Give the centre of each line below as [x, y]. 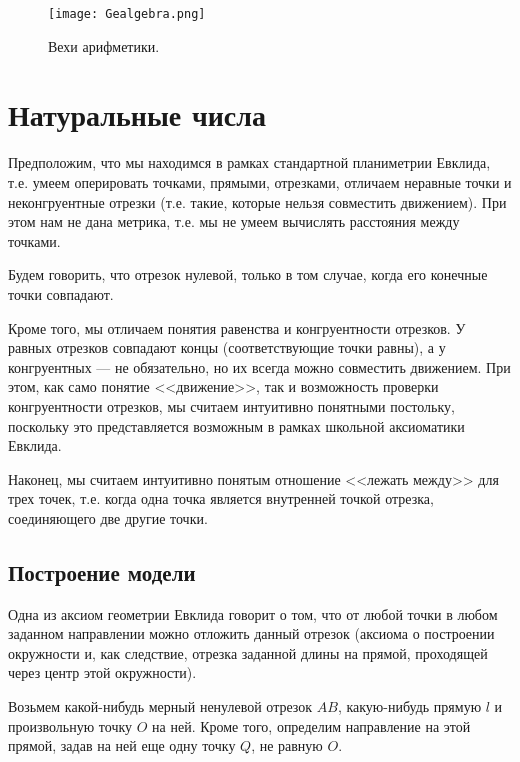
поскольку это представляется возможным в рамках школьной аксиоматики [236, 425]
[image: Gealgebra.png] [127, 14]
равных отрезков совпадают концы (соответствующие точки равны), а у [227, 347]
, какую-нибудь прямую [409, 706]
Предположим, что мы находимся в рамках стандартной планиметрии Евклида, [249, 162]
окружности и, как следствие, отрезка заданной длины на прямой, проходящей [248, 652]
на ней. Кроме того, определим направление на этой [311, 725]
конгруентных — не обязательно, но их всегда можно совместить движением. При [259, 366]
